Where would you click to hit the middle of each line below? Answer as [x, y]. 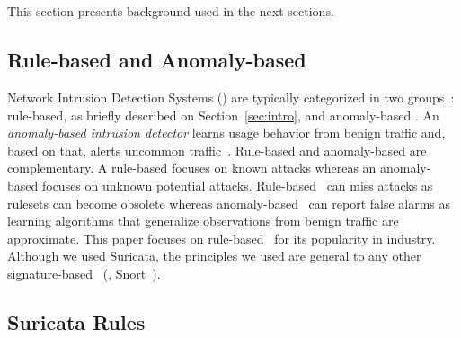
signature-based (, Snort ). [84, 273]
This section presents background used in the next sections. [171, 11]
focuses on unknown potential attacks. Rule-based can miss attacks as [237, 185]
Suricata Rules [76, 321]
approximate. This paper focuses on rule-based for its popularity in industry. [222, 238]
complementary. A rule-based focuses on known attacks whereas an [192, 168]
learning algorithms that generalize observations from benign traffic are [203, 221]
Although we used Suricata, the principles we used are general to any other [214, 256]
